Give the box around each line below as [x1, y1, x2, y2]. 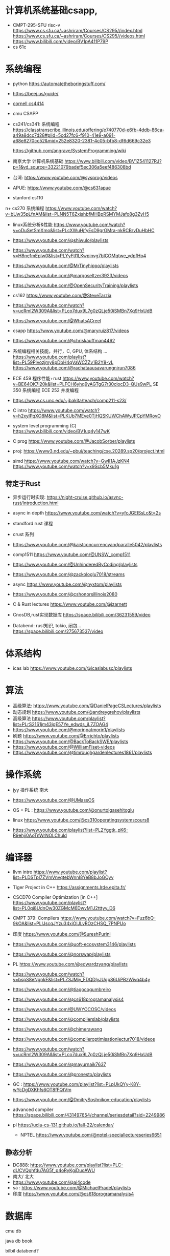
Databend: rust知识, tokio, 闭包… [12, 622, 82, 628]
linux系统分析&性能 [12, 221, 53, 228]
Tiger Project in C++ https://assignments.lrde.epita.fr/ [12, 884, 126, 891]
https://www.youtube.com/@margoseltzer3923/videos [12, 272, 128, 278]
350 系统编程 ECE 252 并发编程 [12, 387, 79, 393]
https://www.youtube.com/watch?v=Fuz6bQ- [60, 915, 156, 921]
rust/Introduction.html [12, 500, 59, 506]
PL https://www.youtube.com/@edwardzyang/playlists [12, 961, 128, 967]
